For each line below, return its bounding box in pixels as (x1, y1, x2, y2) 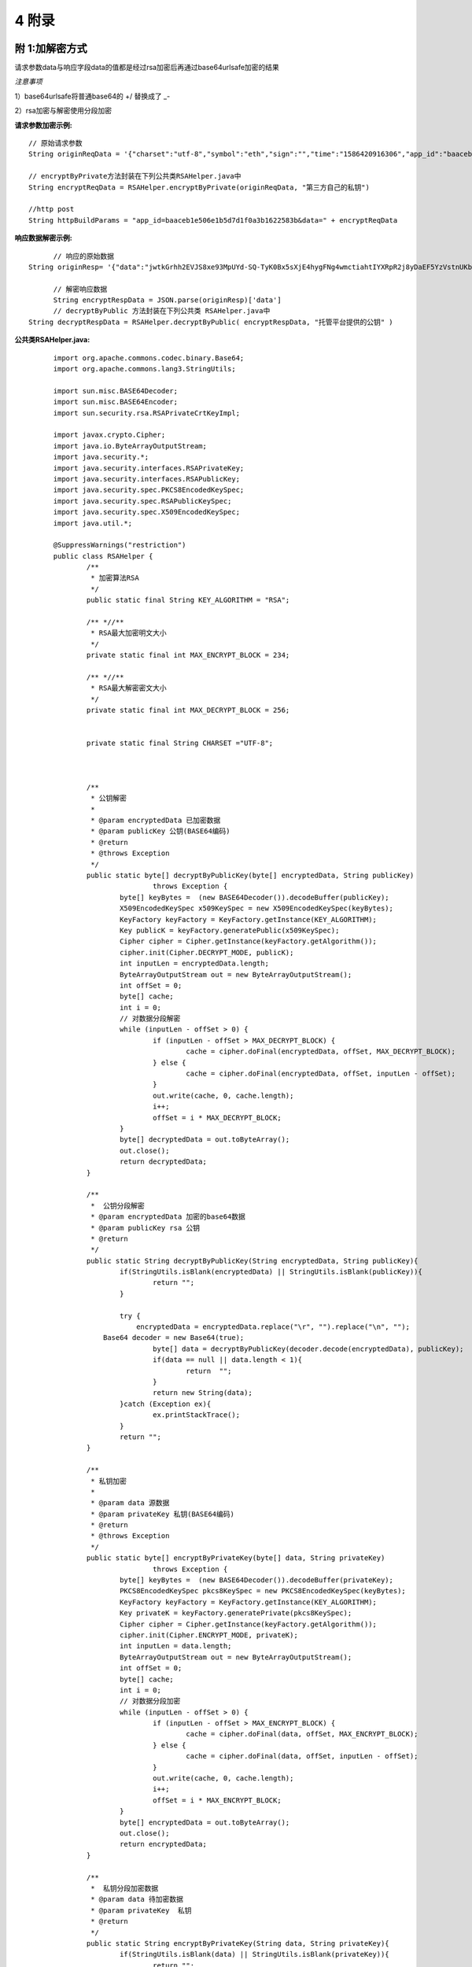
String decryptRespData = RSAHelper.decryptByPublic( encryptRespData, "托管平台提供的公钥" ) (28, 317, 393, 327)
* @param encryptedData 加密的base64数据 (90, 1212, 245, 1221)
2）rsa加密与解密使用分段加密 (14, 106, 112, 116)
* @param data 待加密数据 (90, 1895, 184, 1904)
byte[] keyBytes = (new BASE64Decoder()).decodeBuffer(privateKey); (119, 1576, 393, 1585)
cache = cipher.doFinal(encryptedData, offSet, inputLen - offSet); (186, 1069, 456, 1078)
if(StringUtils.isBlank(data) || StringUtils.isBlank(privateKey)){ (119, 1950, 389, 1959)
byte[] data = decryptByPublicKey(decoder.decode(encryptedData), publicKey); (152, 1344, 464, 1353)
